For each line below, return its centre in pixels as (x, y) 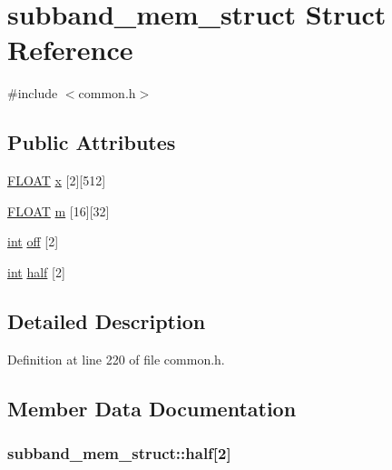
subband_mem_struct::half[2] (119, 452)
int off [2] (33, 241)
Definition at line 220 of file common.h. (116, 359)
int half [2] (36, 271)
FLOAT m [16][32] (59, 210)
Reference (70, 50)
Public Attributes (92, 142)
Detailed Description (107, 320)
